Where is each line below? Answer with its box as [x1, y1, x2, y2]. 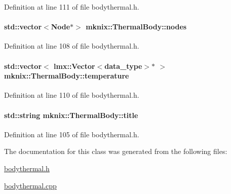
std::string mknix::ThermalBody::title [4, 109, 138, 120]
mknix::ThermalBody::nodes [86, 21, 187, 32]
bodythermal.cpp [4, 180, 57, 190]
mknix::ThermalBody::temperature [4, 70, 129, 81]
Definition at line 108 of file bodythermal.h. [4, 41, 139, 51]
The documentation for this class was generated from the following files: [4, 146, 227, 157]
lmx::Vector [54, 60, 95, 71]
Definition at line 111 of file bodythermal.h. [4, 2, 139, 12]
